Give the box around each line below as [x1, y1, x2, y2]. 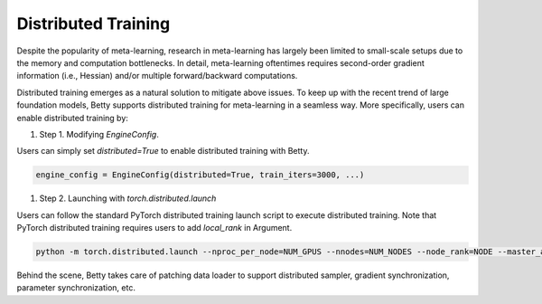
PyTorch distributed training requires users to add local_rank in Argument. [16, 223, 293, 233]
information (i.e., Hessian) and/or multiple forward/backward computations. [16, 71, 298, 81]
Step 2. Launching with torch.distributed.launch [39, 193, 217, 204]
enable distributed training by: [16, 112, 128, 123]
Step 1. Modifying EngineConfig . [39, 128, 160, 139]
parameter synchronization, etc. [16, 282, 135, 293]
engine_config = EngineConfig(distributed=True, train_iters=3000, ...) [35, 170, 365, 180]
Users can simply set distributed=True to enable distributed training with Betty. [16, 146, 310, 157]
